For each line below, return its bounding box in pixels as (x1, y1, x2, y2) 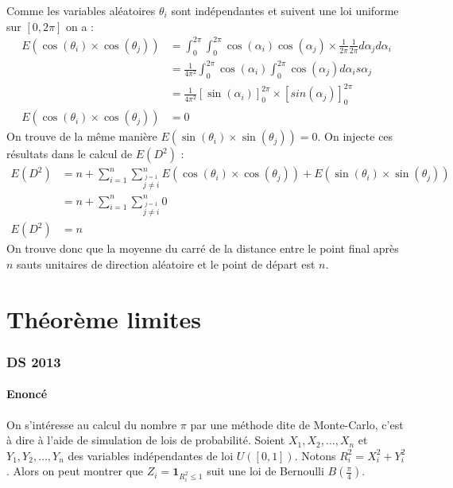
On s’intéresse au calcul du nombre (6, 416, 177, 432)
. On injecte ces (317, 128, 393, 145)
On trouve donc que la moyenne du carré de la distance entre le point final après (6, 240, 399, 257)
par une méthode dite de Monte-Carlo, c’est (190, 416, 404, 432)
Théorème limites (6, 302, 202, 335)
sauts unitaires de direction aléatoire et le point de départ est (17, 255, 316, 272)
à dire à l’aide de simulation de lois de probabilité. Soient (6, 432, 285, 448)
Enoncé (6, 385, 48, 402)
